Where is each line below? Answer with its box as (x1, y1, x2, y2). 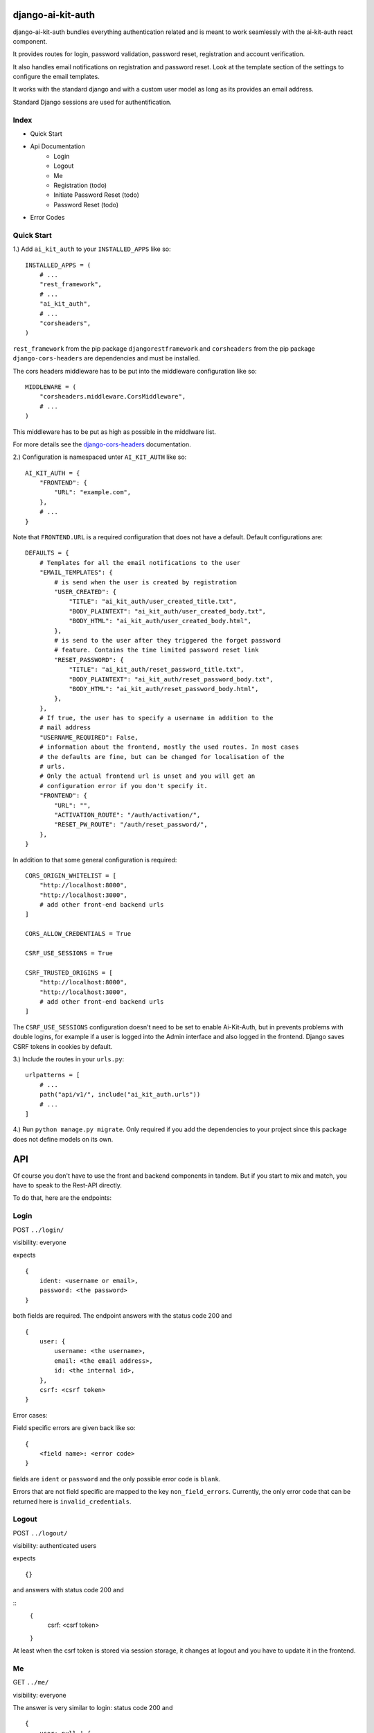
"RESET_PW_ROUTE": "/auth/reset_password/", (54, 821, 208, 828)
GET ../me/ (12, 1678, 49, 1687)
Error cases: (12, 1411, 48, 1419)
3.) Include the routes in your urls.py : (12, 1054, 125, 1063)
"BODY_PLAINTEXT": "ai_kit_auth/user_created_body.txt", (69, 607, 267, 615)
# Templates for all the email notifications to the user (39, 559, 241, 566)
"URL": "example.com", (54, 489, 132, 496)
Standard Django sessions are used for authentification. (12, 98, 172, 106)
